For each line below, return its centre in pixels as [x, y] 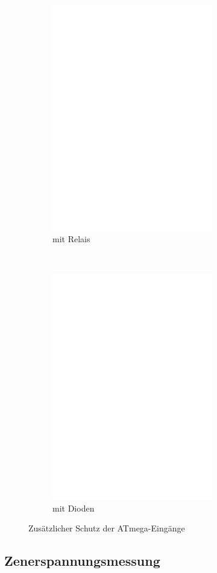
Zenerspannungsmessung [82, 561]
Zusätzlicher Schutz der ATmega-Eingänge [107, 528]
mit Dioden [74, 508]
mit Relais [71, 239]
